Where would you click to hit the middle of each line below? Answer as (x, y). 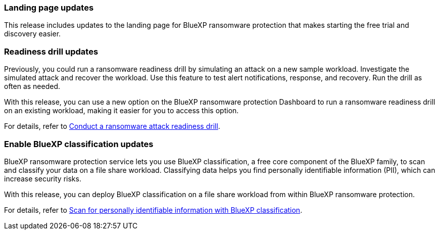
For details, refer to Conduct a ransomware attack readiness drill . (112, 126)
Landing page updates (49, 8)
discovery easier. (33, 34)
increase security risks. (43, 178)
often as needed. (32, 86)
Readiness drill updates (51, 51)
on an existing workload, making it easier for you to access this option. (121, 111)
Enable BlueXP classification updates (79, 144)
